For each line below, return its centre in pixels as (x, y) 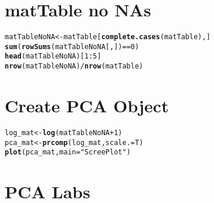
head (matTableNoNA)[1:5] (53, 56)
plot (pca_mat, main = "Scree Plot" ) (68, 152)
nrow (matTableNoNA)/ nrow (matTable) (74, 66)
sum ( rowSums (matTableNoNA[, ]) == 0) (72, 47)
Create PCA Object (87, 105)
